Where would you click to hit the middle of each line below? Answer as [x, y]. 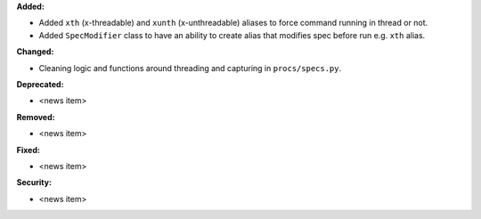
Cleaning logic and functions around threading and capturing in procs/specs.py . [190, 68]
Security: [34, 182]
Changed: [35, 52]
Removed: [36, 117]
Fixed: [28, 150]
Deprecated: [40, 84]
